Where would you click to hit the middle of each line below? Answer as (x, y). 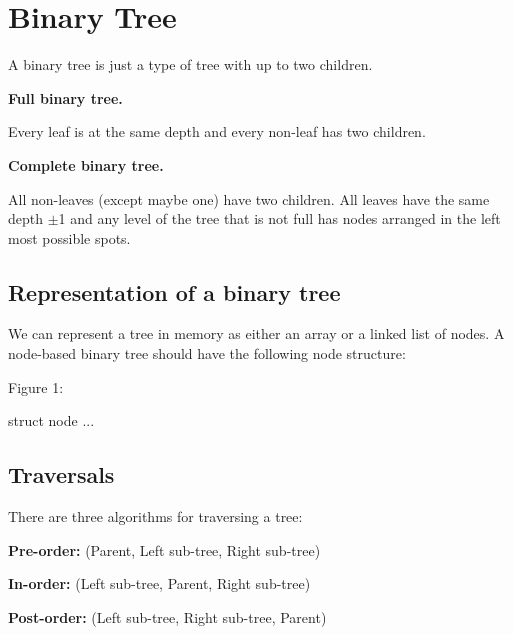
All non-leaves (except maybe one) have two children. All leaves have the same (249, 198)
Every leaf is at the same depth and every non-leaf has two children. (217, 131)
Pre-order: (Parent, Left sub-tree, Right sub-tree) (164, 549)
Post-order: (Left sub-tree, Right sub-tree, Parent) (167, 616)
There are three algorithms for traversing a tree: (155, 516)
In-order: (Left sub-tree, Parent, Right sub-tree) (159, 583)
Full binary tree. (65, 97)
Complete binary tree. (86, 164)
